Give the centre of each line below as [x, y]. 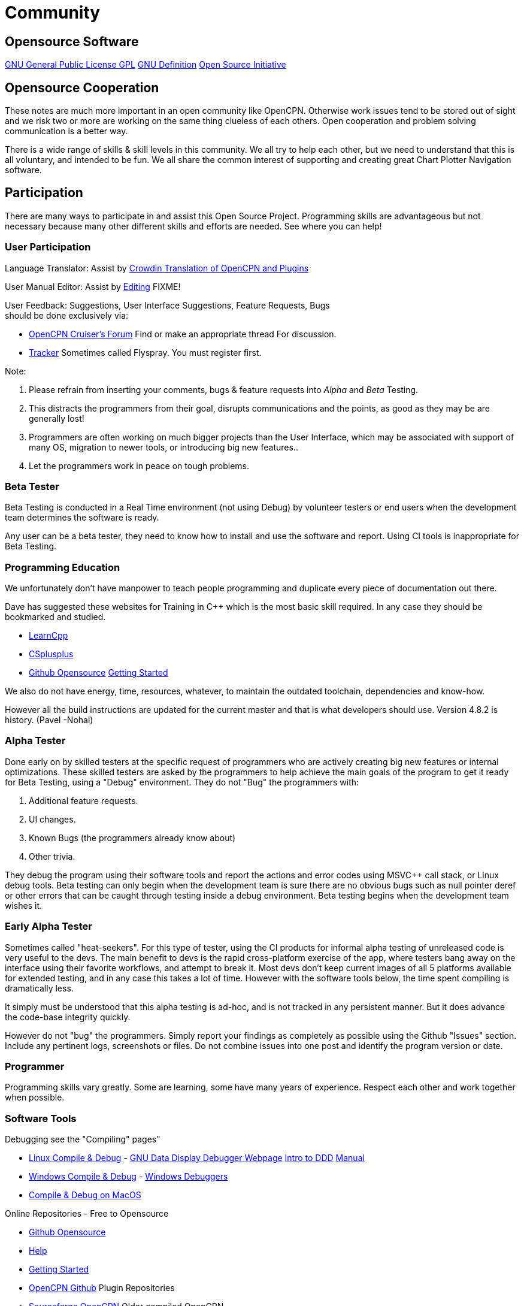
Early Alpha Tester [49, 926]
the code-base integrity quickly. [68, 1017]
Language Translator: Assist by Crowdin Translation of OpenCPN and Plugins [157, 268]
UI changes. [52, 819]
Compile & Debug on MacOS [85, 1195]
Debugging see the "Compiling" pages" [83, 1139]
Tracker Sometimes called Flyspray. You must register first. [145, 352]
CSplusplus [51, 654]
